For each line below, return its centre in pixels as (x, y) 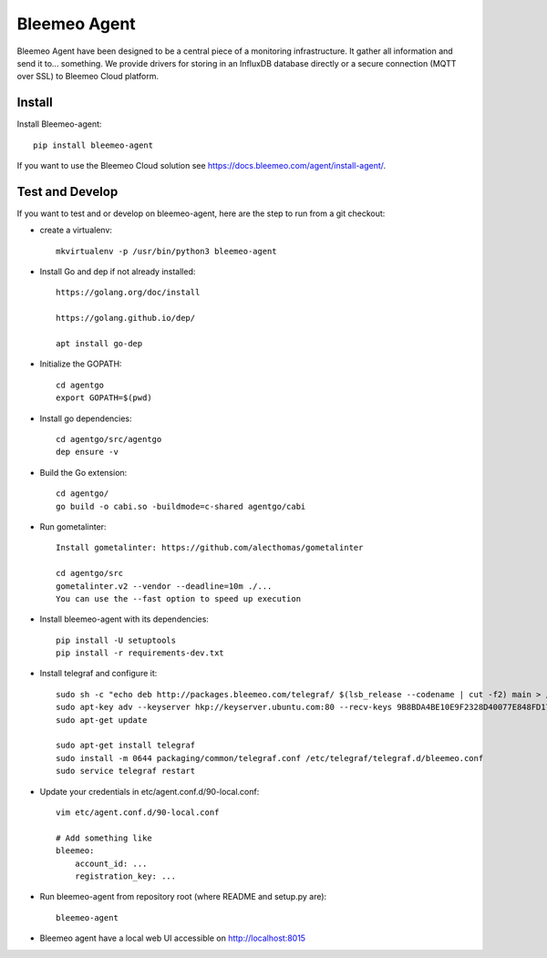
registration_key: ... (125, 876)
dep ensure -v (87, 452)
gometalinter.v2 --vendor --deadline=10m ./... (164, 586)
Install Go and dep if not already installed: (118, 272)
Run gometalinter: (73, 526)
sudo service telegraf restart (126, 771)
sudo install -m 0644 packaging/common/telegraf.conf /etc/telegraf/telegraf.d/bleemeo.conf (270, 758)
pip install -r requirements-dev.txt (140, 653)
